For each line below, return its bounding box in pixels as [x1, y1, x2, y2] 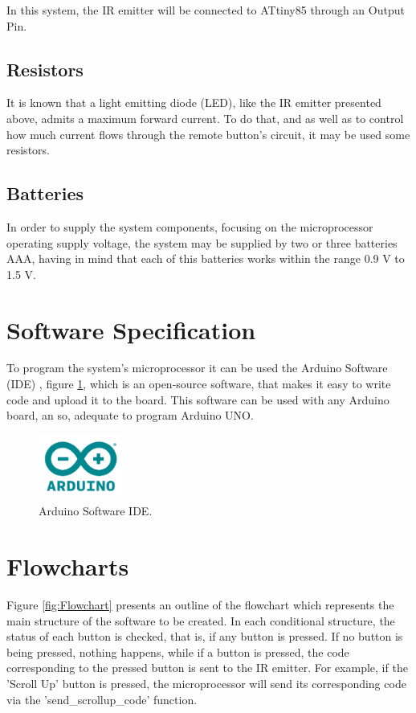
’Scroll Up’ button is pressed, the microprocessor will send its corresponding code [6, 674, 406, 691]
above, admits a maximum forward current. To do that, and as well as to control [6, 109, 404, 126]
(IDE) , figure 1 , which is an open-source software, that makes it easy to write [6, 375, 391, 392]
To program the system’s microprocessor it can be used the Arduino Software [6, 359, 388, 376]
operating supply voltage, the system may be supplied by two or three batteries [6, 234, 398, 251]
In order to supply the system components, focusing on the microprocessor [6, 218, 373, 235]
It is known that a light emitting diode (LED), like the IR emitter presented [6, 94, 381, 111]
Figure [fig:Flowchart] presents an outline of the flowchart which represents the [6, 596, 394, 613]
